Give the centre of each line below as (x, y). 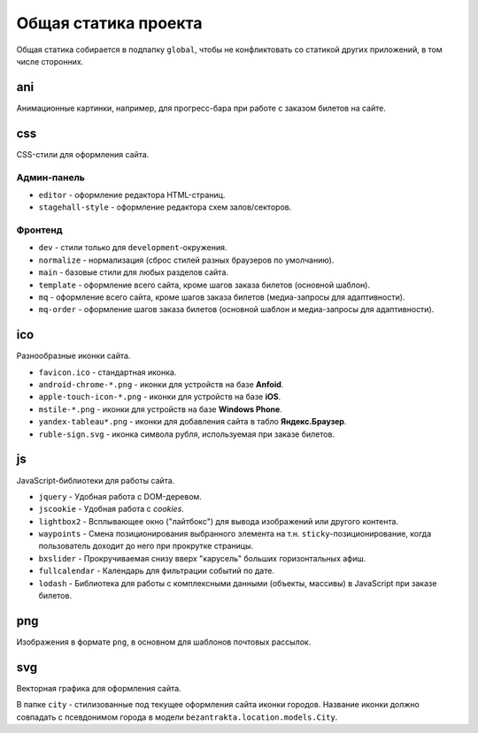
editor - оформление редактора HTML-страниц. (132, 195)
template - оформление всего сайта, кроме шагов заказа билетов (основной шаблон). (204, 285)
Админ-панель (51, 177)
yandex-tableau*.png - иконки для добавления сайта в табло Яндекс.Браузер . (193, 422)
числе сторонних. (50, 61)
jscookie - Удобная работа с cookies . (112, 509)
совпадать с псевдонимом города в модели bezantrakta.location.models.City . (177, 717)
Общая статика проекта (109, 23)
